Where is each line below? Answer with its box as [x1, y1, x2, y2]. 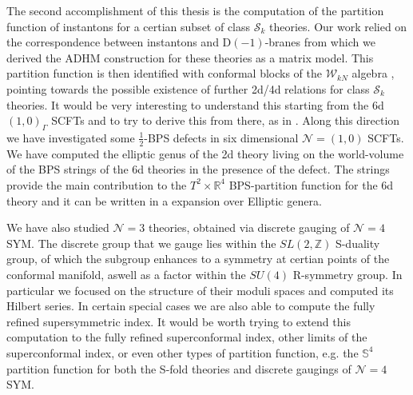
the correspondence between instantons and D [6, 34, 232, 50]
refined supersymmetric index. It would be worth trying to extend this [6, 313, 351, 329]
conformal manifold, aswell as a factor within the [6, 265, 246, 282]
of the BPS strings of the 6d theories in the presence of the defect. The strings [6, 161, 390, 178]
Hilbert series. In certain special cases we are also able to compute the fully [6, 297, 375, 314]
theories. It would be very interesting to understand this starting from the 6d [6, 96, 384, 113]
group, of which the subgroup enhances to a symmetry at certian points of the [6, 250, 390, 267]
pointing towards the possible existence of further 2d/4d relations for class [6, 80, 370, 97]
